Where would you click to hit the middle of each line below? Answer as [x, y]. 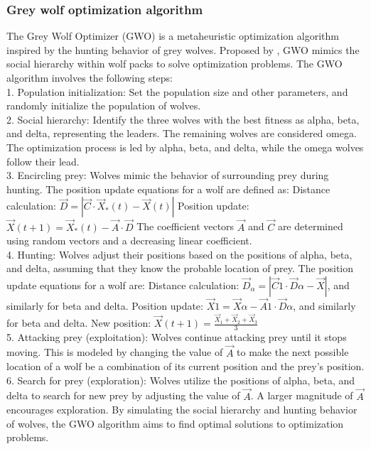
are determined [310, 226]
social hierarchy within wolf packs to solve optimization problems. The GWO [174, 64]
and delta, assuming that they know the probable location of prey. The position [180, 268]
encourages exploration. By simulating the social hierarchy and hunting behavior [182, 410]
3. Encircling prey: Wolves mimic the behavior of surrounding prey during [168, 175]
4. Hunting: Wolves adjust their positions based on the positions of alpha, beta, [179, 254]
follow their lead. [43, 161]
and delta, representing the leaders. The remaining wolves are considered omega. [182, 133]
